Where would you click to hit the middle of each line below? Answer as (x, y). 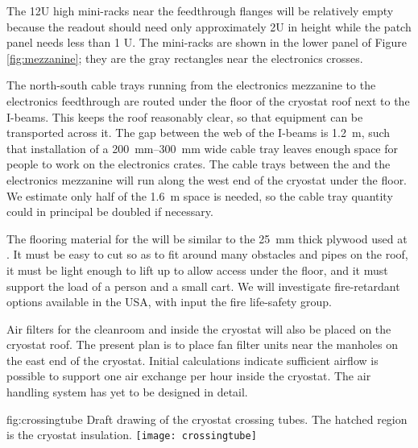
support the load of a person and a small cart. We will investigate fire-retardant (203, 286)
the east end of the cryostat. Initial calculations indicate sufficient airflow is (192, 360)
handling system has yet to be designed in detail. (127, 392)
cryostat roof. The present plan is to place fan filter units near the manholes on (202, 344)
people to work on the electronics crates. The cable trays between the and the (199, 164)
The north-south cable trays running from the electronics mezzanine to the (191, 85)
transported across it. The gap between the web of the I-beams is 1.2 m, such (199, 133)
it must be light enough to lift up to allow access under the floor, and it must (197, 270)
